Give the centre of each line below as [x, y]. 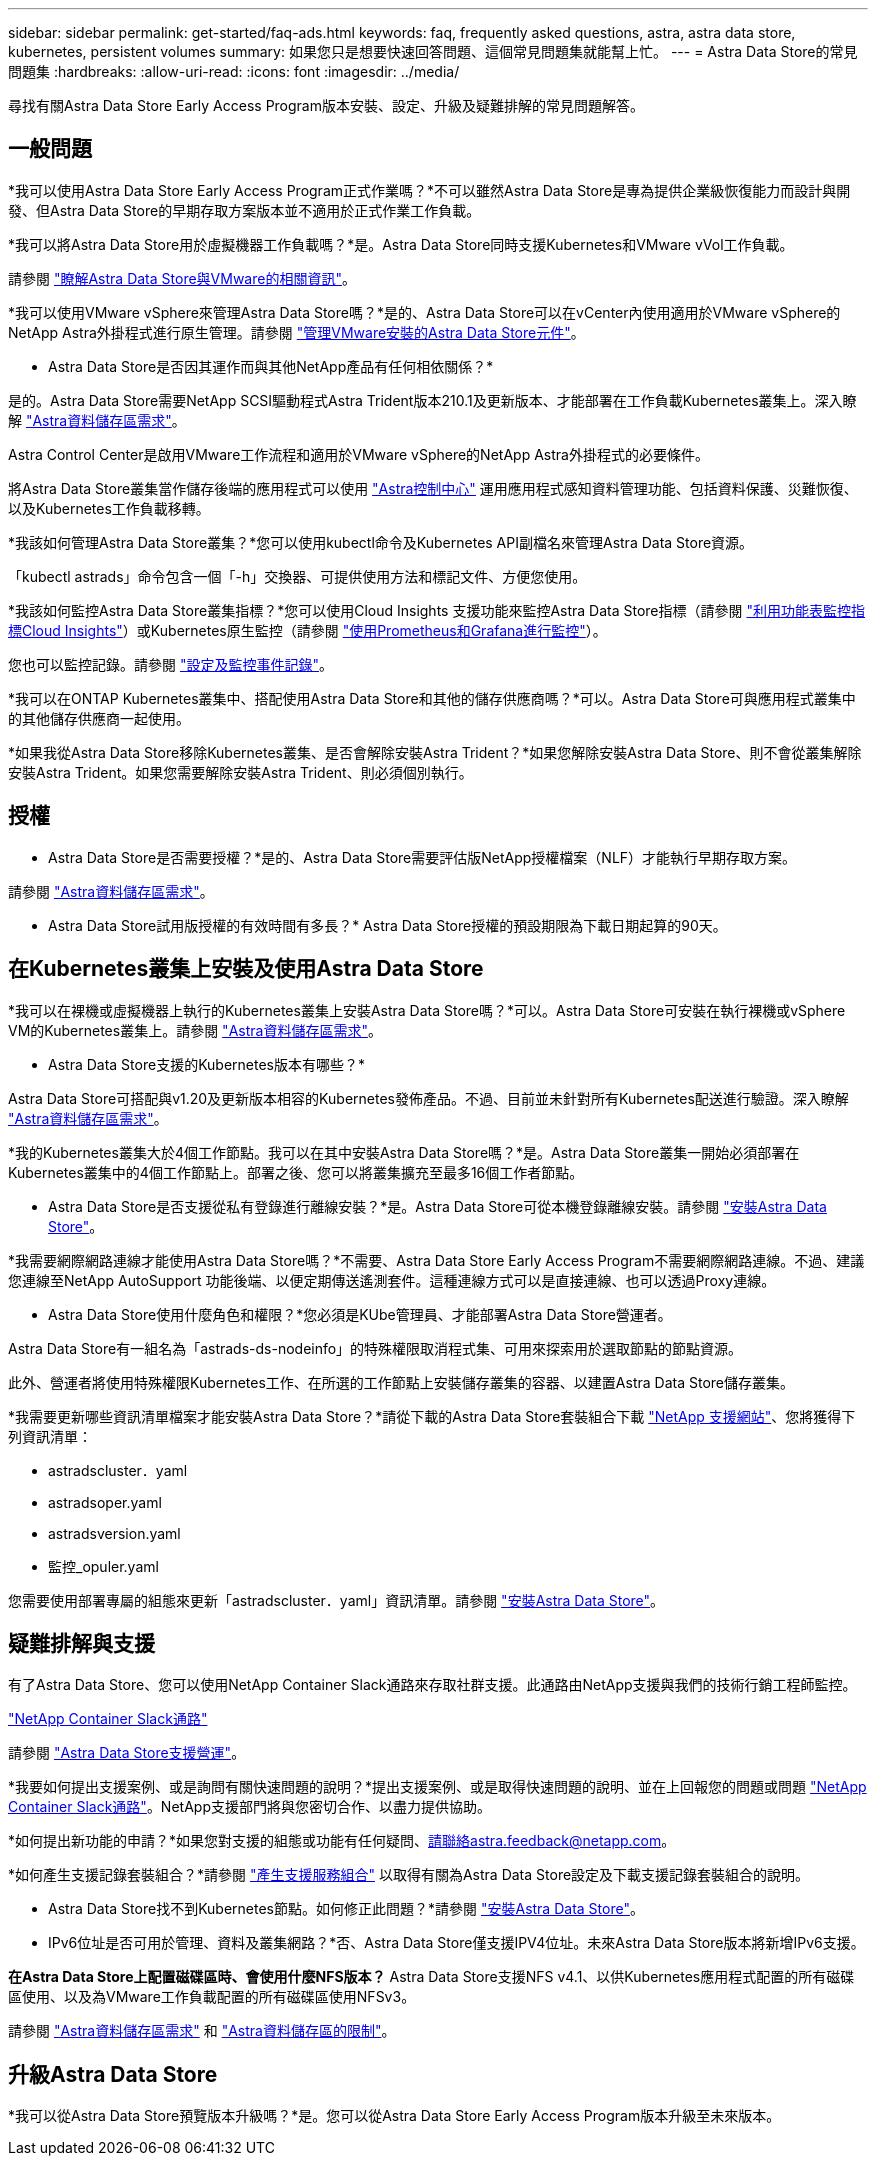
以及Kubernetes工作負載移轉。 [109, 508]
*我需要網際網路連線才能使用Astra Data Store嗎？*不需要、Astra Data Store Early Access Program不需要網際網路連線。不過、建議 [436, 1260]
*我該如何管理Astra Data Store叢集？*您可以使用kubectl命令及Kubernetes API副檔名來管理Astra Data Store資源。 [381, 542]
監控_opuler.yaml [103, 1566]
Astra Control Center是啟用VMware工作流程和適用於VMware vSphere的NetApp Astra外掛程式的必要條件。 [358, 454]
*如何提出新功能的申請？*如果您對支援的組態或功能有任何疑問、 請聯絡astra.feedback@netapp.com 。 [342, 1841]
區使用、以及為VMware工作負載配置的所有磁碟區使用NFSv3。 [212, 1997]
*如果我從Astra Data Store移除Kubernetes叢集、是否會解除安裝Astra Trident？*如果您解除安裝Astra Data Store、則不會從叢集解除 [435, 752]
